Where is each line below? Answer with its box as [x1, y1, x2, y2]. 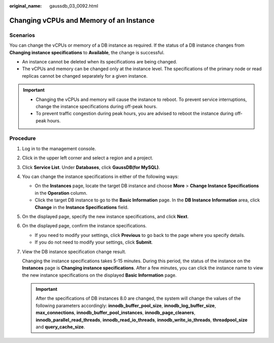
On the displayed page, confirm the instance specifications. [22, 223, 147, 229]
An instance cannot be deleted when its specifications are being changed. [22, 58, 178, 64]
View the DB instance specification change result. [22, 249, 126, 255]
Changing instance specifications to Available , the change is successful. [9, 49, 165, 55]
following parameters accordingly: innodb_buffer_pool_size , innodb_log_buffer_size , [36, 302, 216, 308]
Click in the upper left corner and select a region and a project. [22, 155, 153, 161]
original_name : [9, 3, 42, 9]
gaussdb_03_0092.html [49, 3, 98, 9]
